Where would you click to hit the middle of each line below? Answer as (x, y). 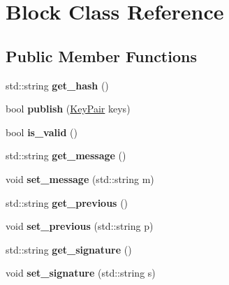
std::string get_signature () (69, 249)
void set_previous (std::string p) (80, 226)
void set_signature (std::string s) (81, 273)
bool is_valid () (42, 132)
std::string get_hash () (57, 85)
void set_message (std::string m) (80, 178)
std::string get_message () (66, 155)
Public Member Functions (101, 56)
